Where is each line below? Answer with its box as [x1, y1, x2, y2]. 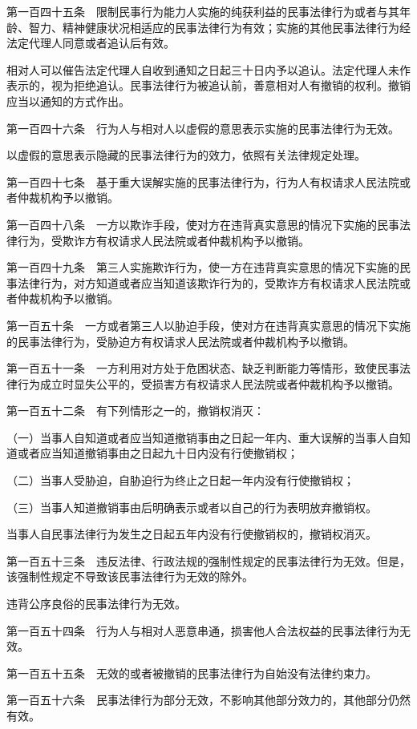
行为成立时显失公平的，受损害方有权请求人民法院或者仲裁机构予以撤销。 [17, 375, 399, 392]
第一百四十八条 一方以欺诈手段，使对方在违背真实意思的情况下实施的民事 [6, 215, 399, 232]
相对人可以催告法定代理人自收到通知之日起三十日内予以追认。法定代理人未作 [6, 61, 411, 78]
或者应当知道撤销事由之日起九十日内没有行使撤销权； [17, 445, 298, 461]
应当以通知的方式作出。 [6, 92, 130, 109]
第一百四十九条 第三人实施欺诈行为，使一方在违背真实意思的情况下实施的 [6, 259, 399, 276]
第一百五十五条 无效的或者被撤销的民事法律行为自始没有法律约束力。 [6, 664, 377, 681]
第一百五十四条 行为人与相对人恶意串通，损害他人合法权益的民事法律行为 [6, 622, 399, 638]
